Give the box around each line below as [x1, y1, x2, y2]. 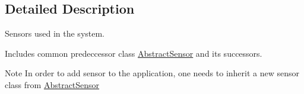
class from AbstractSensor [5, 78, 100, 90]
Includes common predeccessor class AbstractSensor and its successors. [5, 47, 262, 59]
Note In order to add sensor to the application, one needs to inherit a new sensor [5, 67, 300, 79]
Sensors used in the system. [5, 27, 105, 40]
